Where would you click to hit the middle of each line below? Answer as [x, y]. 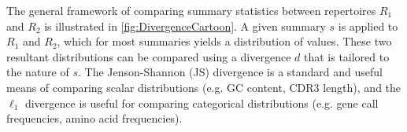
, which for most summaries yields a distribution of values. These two [224, 41]
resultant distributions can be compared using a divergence [149, 56]
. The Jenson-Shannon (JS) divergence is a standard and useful [230, 72]
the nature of [38, 72]
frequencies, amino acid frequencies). [94, 118]
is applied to [368, 26]
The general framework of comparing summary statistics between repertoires [191, 10]
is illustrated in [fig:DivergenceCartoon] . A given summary [185, 26]
